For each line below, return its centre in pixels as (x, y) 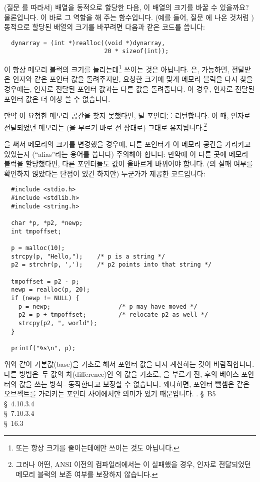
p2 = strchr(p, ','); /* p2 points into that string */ (111, 265)
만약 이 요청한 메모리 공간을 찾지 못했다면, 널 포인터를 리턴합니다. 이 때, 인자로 (127, 115)
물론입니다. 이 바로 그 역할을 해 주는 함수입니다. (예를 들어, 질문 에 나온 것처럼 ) (129, 17)
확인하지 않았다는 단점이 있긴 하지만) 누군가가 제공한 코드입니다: (105, 173)
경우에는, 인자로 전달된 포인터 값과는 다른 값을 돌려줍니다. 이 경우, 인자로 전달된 (129, 88)
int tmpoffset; (36, 231)
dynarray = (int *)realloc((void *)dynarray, (88, 43)
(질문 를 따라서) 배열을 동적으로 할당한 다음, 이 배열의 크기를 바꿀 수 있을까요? (126, 7)
